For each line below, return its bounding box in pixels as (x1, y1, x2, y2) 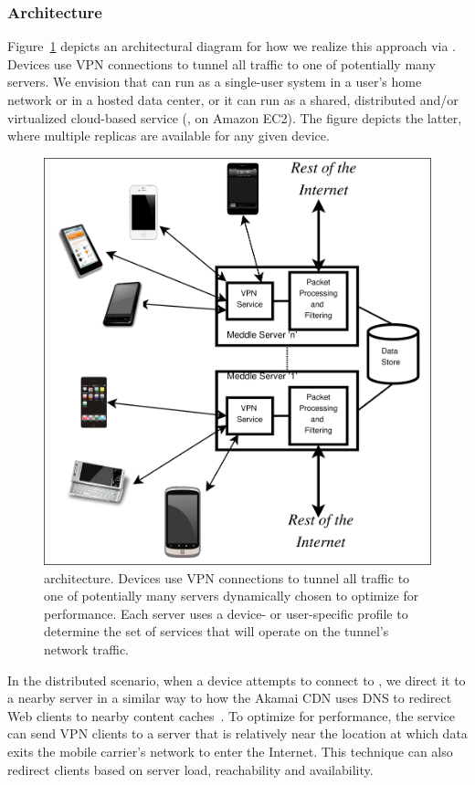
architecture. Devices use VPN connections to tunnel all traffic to (44, 568, 410, 587)
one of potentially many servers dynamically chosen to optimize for (44, 586, 419, 605)
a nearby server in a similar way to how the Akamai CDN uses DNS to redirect (7, 688, 452, 707)
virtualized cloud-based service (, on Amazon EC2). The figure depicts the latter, (7, 108, 462, 127)
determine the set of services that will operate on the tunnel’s (44, 622, 389, 641)
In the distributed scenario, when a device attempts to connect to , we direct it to (7, 670, 466, 689)
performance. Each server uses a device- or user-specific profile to (44, 603, 408, 623)
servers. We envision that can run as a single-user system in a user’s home (7, 72, 422, 91)
